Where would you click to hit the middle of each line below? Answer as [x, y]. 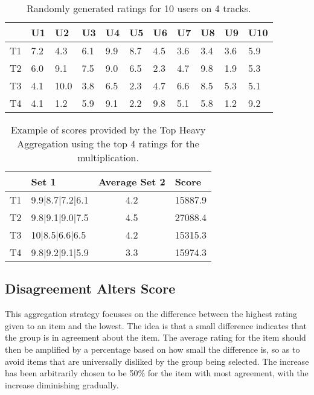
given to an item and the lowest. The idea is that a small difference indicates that [156, 325]
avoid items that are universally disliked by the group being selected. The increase [157, 361]
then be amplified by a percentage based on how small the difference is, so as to [152, 349]
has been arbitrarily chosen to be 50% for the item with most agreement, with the [157, 373]
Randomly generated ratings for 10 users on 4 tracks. [139, 8]
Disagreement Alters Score [90, 288]
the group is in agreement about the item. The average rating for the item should [155, 337]
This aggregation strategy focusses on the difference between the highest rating [151, 314]
